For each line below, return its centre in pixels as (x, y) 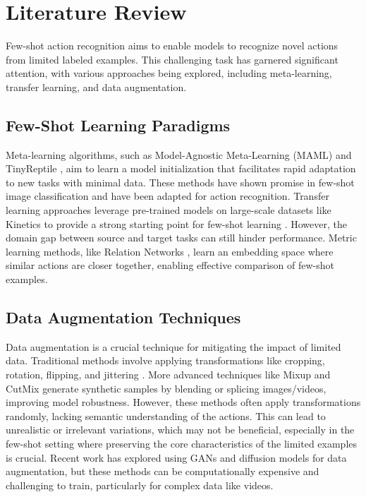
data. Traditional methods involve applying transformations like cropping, (165, 360)
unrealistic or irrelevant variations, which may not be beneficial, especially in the (180, 430)
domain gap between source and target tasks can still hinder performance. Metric (181, 238)
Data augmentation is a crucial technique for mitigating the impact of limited (173, 346)
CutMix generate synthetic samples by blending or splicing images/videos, (166, 388)
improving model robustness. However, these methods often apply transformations (183, 402)
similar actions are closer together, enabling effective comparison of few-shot (170, 265)
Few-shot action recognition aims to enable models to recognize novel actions (172, 46)
